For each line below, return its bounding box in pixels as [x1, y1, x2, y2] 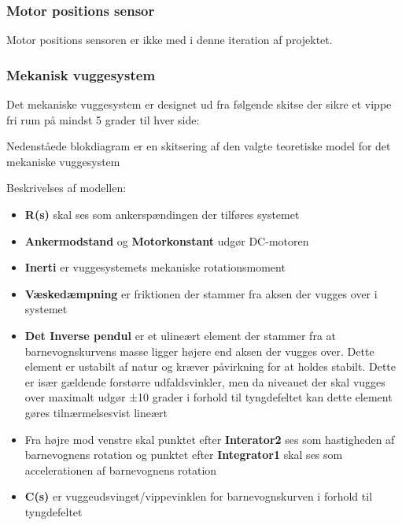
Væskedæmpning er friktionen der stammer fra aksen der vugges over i [24, 285, 378, 301]
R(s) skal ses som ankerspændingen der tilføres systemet [24, 206, 300, 222]
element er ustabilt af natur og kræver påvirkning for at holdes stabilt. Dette [24, 358, 396, 375]
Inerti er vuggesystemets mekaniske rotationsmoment [24, 259, 286, 275]
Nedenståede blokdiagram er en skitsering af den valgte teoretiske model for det [6, 138, 391, 154]
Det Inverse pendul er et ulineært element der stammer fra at [24, 327, 336, 343]
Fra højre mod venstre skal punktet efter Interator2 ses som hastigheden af [24, 431, 395, 447]
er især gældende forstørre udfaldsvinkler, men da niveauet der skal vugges [24, 373, 385, 390]
